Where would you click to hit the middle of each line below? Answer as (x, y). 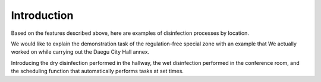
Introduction (42, 15)
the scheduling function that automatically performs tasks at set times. (97, 71)
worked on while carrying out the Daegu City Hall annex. (80, 52)
